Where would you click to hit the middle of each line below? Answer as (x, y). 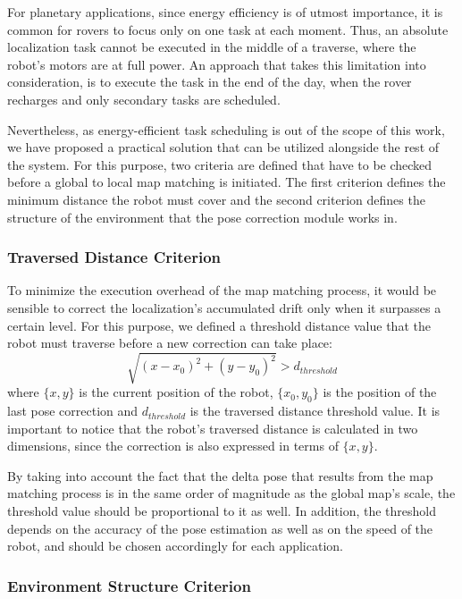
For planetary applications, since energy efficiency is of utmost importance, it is (225, 12)
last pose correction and (73, 411)
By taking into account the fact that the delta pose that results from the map (220, 475)
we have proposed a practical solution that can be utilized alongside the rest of (223, 147)
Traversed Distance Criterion (114, 257)
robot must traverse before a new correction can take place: (170, 343)
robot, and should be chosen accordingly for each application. (175, 546)
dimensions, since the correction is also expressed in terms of (173, 446)
